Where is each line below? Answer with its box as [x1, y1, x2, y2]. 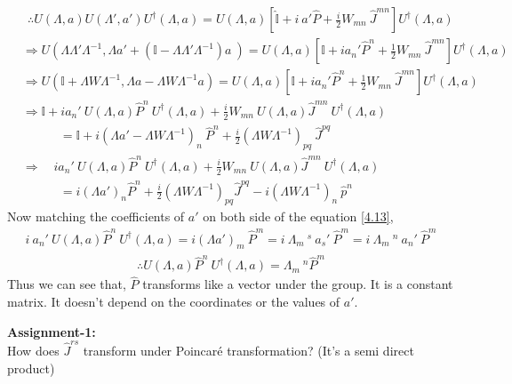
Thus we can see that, [7, 275, 126, 293]
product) [7, 358, 55, 377]
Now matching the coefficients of [7, 207, 185, 226]
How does [7, 340, 60, 359]
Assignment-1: [7, 322, 96, 340]
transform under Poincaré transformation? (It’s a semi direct [83, 340, 414, 359]
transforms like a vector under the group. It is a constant [142, 275, 453, 293]
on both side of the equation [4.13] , [203, 207, 394, 226]
